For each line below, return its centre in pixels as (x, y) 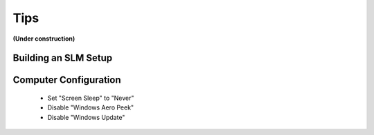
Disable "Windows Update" (86, 117)
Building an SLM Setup (63, 58)
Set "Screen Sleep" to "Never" (91, 98)
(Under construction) (44, 39)
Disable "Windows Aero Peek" (91, 107)
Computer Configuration (67, 80)
